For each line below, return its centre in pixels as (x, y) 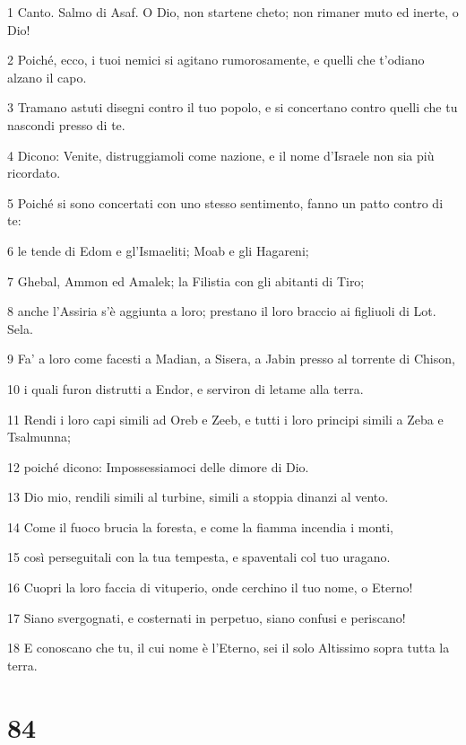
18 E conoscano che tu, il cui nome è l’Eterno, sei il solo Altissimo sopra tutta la (229, 648)
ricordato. (34, 173)
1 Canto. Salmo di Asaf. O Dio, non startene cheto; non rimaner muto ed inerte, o (233, 12)
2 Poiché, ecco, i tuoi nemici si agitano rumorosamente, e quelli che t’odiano (216, 60)
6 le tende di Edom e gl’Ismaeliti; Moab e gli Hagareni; (158, 250)
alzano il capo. (47, 77)
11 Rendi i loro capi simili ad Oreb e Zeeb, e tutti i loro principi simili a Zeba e (225, 419)
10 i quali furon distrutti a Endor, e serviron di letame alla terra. (186, 388)
